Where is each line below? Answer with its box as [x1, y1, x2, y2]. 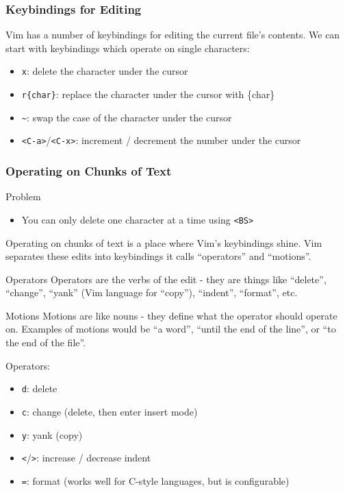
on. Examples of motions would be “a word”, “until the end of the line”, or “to [5, 322, 336, 336]
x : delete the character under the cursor [21, 64, 188, 78]
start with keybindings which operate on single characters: [5, 40, 250, 55]
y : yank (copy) [21, 427, 83, 442]
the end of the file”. [5, 335, 86, 350]
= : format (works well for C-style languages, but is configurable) [21, 473, 290, 488]
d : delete [21, 381, 57, 396]
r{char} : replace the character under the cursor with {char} [21, 87, 275, 101]
